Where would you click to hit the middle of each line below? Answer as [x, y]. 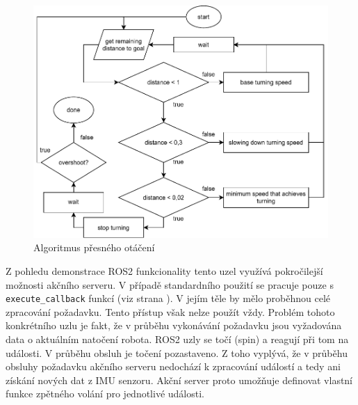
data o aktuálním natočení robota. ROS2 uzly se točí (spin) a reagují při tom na [177, 339]
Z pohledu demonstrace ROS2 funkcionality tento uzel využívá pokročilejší [164, 270]
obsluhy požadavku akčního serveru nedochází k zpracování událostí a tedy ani [173, 366]
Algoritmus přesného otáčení [94, 247]
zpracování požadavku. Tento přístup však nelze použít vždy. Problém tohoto [170, 311]
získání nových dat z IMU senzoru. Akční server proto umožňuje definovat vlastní [179, 380]
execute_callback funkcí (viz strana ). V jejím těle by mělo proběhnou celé [168, 298]
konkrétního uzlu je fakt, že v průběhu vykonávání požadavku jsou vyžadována [174, 325]
